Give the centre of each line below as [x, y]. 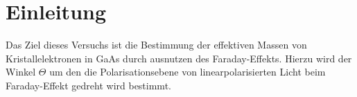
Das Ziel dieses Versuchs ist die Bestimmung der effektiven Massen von [156, 45]
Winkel [21, 72]
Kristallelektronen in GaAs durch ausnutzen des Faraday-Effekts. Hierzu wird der [179, 58]
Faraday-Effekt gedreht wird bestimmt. [88, 85]
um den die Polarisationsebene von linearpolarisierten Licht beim [188, 72]
